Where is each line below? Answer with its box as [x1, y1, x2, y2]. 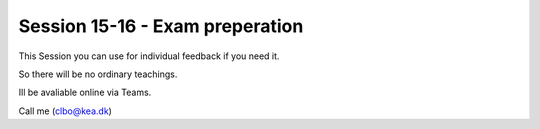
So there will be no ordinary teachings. [18, 68, 178, 80]
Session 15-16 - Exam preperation [18, 15, 304, 37]
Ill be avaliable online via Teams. [18, 86, 152, 99]
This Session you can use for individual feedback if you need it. [18, 50, 280, 62]
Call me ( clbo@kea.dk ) [18, 105, 112, 117]
